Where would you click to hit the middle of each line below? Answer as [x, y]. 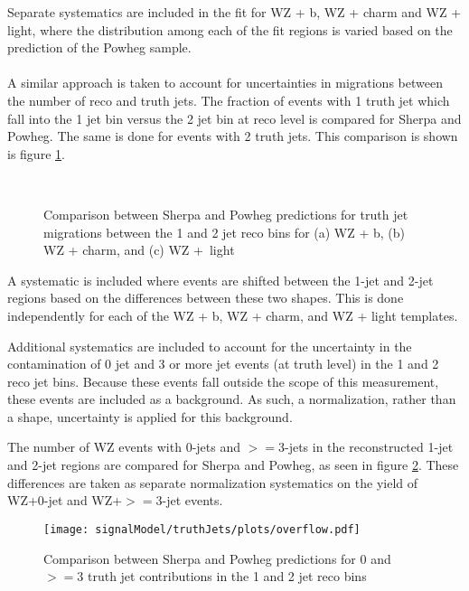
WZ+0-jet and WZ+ [65, 500]
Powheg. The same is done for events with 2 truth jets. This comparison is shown [233, 136]
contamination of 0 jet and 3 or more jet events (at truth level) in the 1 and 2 [223, 364]
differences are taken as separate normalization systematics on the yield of [213, 482]
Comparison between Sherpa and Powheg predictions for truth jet [226, 214]
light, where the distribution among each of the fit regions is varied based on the [230, 29]
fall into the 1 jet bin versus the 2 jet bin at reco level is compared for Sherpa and [234, 118]
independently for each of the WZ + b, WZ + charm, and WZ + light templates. [233, 315]
